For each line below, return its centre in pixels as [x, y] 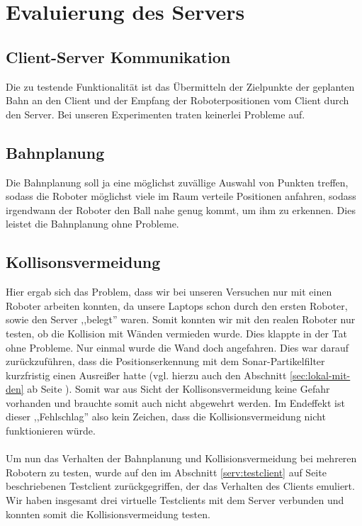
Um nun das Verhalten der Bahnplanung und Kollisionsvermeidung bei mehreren [181, 458]
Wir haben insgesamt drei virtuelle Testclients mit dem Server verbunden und [175, 500]
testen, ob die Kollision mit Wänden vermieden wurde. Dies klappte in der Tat [176, 333]
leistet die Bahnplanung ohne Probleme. [92, 224]
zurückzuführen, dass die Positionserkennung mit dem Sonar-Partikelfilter [165, 361]
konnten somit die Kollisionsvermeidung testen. [108, 514]
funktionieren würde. [51, 431]
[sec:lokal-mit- [320, 375]
